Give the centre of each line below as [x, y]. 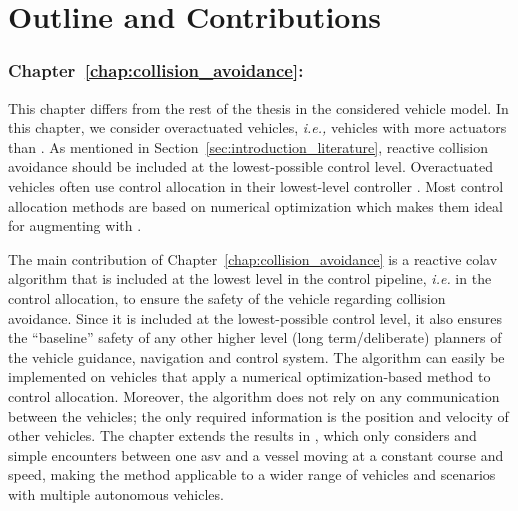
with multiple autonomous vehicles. [116, 493]
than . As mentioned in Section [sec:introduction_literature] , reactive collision [248, 146]
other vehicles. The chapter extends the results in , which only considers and [242, 435]
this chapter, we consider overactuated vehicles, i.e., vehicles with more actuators [257, 127]
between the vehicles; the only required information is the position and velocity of [258, 415]
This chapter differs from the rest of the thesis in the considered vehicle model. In [258, 107]
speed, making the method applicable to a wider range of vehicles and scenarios [252, 474]
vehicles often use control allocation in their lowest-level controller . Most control [256, 185]
